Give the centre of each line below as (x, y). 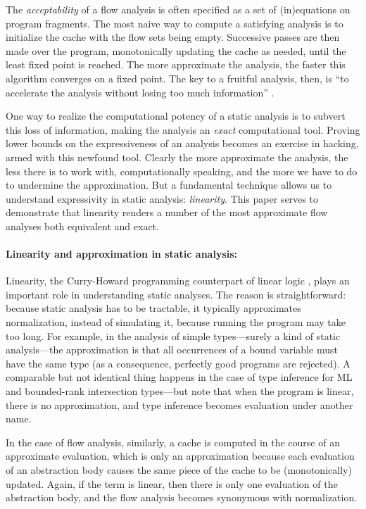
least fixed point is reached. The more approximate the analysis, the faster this (176, 64)
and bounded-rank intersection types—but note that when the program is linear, (180, 391)
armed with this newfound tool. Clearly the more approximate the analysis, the (177, 157)
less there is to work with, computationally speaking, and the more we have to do (182, 171)
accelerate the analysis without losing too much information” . (140, 92)
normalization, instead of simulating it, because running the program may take (176, 322)
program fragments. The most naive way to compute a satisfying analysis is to (175, 23)
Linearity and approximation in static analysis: (122, 254)
